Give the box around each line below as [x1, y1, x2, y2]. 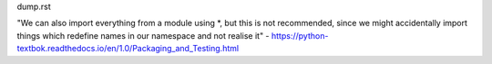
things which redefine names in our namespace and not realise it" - [16, 30, 270, 41]
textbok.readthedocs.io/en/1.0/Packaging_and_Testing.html [16, 43, 240, 54]
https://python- [271, 30, 329, 41]
